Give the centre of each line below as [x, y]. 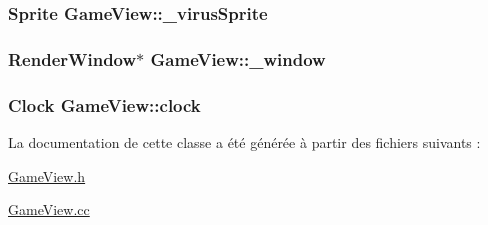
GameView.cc [49, 209]
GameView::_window [238, 58]
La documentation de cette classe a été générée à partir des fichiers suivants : [244, 141]
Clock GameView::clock [104, 104]
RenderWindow [72, 58]
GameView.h [47, 175]
